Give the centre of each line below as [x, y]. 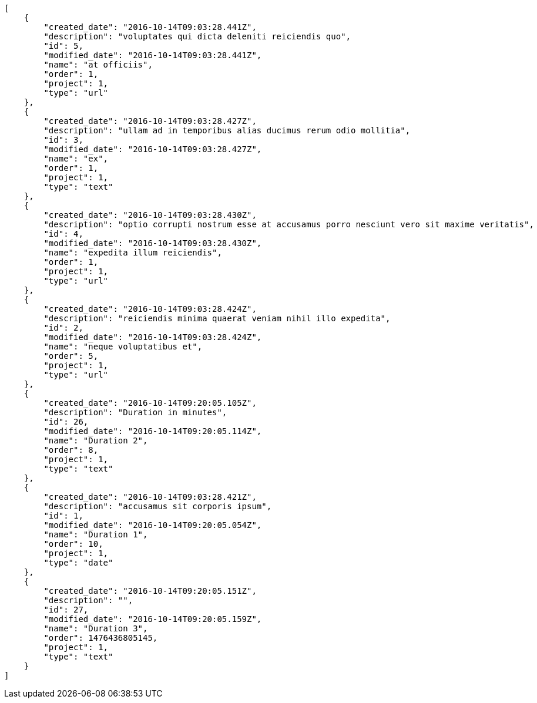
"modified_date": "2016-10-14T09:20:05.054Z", [153, 525]
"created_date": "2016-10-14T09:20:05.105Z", [150, 403]
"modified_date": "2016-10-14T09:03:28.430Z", [153, 243]
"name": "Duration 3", [96, 628]
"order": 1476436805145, [101, 638]
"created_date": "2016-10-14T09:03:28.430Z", [150, 215]
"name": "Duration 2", [96, 440]
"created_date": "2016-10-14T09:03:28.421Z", [150, 497]
